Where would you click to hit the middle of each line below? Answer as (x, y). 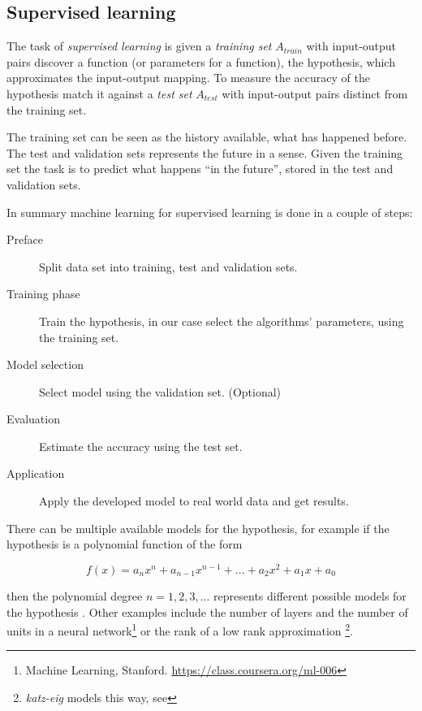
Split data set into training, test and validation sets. (168, 266)
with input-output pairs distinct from (315, 93)
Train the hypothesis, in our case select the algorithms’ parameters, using (222, 321)
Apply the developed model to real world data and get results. (194, 501)
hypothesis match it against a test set (99, 93)
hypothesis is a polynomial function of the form (125, 544)
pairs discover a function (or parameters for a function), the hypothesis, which (201, 61)
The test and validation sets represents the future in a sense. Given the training (205, 152)
